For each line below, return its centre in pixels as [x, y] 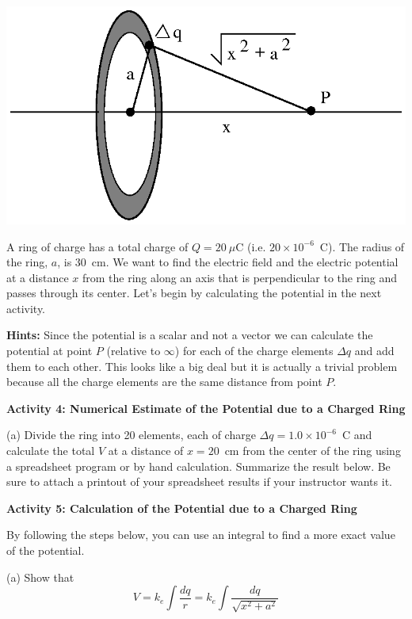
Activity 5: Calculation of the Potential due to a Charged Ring [182, 508]
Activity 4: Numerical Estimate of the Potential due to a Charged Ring [206, 408]
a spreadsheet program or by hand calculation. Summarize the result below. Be [198, 466]
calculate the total [51, 451]
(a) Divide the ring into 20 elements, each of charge [131, 435]
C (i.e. [251, 246]
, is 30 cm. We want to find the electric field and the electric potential [228, 262]
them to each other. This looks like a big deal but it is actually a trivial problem [202, 366]
